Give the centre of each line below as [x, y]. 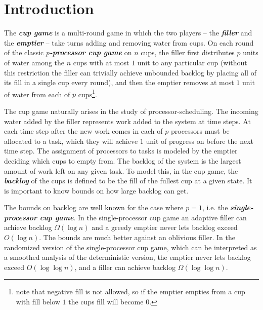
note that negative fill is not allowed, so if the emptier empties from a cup [130, 292]
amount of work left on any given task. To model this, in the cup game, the [121, 170]
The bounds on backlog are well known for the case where [94, 207]
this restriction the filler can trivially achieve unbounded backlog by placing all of [130, 72]
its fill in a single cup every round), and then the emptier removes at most [119, 82]
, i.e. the [215, 207]
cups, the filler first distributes [188, 52]
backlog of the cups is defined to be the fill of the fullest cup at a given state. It [128, 181]
